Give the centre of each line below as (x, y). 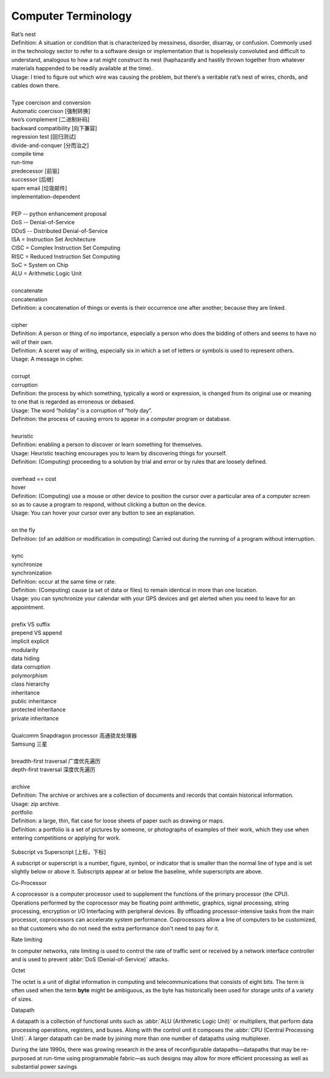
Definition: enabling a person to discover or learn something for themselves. (107, 445)
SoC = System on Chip (40, 265)
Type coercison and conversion (51, 102)
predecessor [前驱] (35, 170)
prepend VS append (37, 632)
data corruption (31, 667)
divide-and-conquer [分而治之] (50, 145)
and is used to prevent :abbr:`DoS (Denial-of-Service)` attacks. (90, 959)
